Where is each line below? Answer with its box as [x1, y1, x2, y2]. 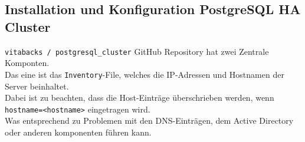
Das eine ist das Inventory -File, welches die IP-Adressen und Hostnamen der [5, 68, 284, 80]
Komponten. [5, 57, 50, 69]
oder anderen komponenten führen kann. [5, 126, 152, 138]
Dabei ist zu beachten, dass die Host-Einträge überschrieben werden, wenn [5, 91, 274, 104]
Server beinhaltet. [5, 80, 69, 92]
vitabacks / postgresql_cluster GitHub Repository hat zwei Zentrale [5, 45, 269, 57]
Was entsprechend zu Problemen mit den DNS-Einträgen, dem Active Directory [5, 114, 294, 127]
